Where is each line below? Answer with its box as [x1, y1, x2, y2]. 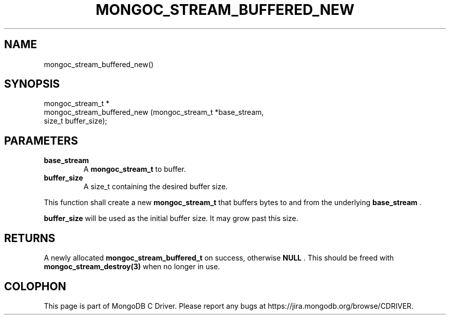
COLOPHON [4, 280, 66, 293]
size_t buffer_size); [44, 116, 107, 126]
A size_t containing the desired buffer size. [83, 182, 228, 191]
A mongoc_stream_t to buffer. [83, 165, 186, 174]
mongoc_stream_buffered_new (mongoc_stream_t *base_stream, [44, 108, 264, 117]
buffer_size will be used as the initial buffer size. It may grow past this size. [44, 214, 298, 223]
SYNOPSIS [4, 77, 60, 91]
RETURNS [4, 231, 55, 245]
